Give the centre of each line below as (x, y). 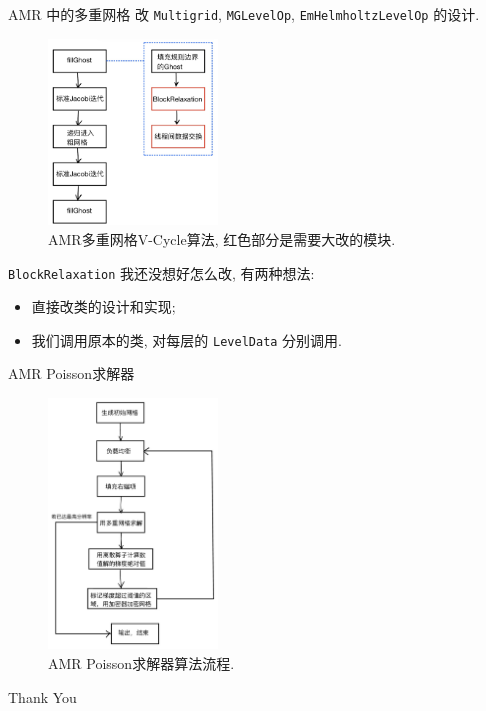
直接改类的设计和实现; (103, 306)
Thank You (42, 696)
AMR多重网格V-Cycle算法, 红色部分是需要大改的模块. (222, 238)
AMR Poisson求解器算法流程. (141, 662)
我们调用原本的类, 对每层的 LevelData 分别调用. (187, 339)
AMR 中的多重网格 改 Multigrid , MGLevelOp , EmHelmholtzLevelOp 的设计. (244, 14)
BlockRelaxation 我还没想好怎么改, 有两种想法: (161, 272)
